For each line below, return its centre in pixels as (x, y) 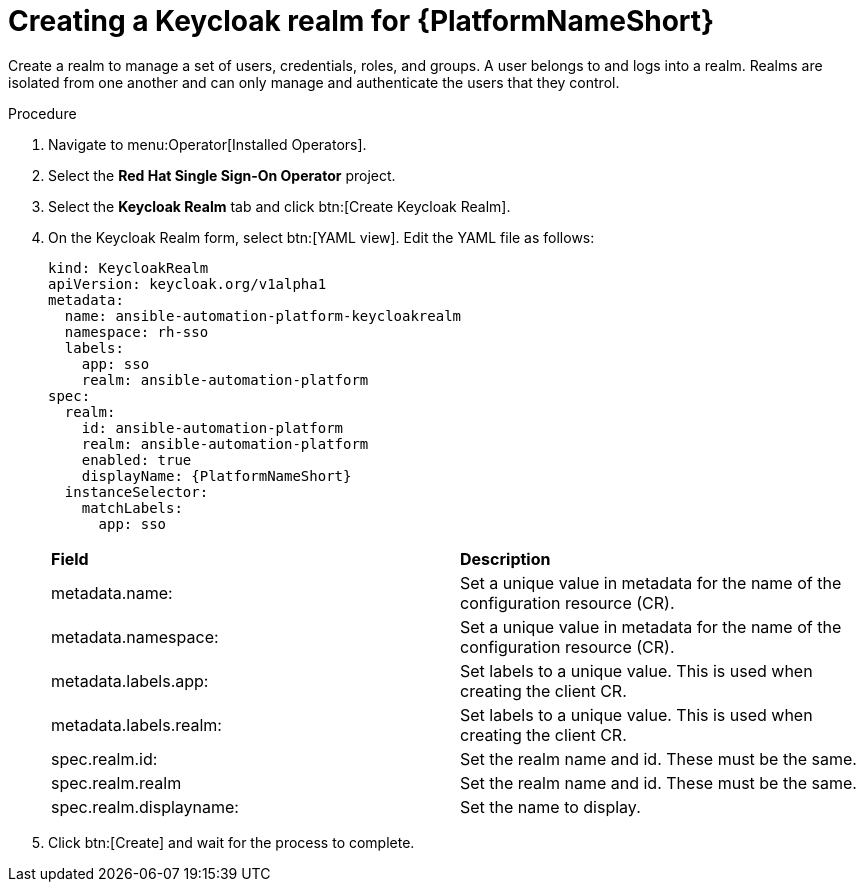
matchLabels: (132, 507)
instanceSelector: (136, 491)
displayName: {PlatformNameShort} (216, 475)
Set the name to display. (550, 806)
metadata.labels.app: (130, 680)
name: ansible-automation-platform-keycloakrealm (263, 315)
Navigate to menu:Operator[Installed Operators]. (207, 144)
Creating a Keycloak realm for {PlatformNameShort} (361, 21)
